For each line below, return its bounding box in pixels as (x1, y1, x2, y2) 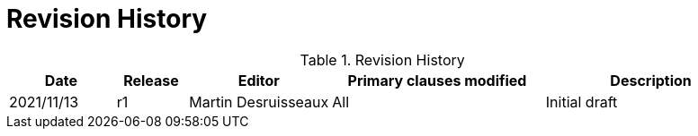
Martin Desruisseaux (189, 92, 329, 111)
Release (123, 71, 179, 89)
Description (610, 71, 692, 89)
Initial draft (545, 92, 618, 111)
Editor (237, 71, 280, 89)
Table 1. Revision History (300, 50, 465, 69)
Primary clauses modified (347, 71, 527, 89)
